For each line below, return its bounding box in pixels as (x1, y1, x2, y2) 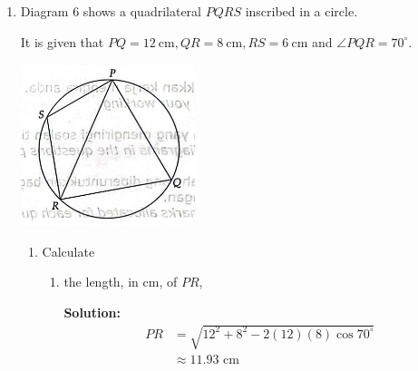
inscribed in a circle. (245, 2, 358, 20)
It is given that (20, 32, 104, 51)
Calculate (42, 241, 95, 260)
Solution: (63, 302, 121, 321)
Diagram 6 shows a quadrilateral (20, 2, 201, 20)
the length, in (63, 272, 139, 291)
